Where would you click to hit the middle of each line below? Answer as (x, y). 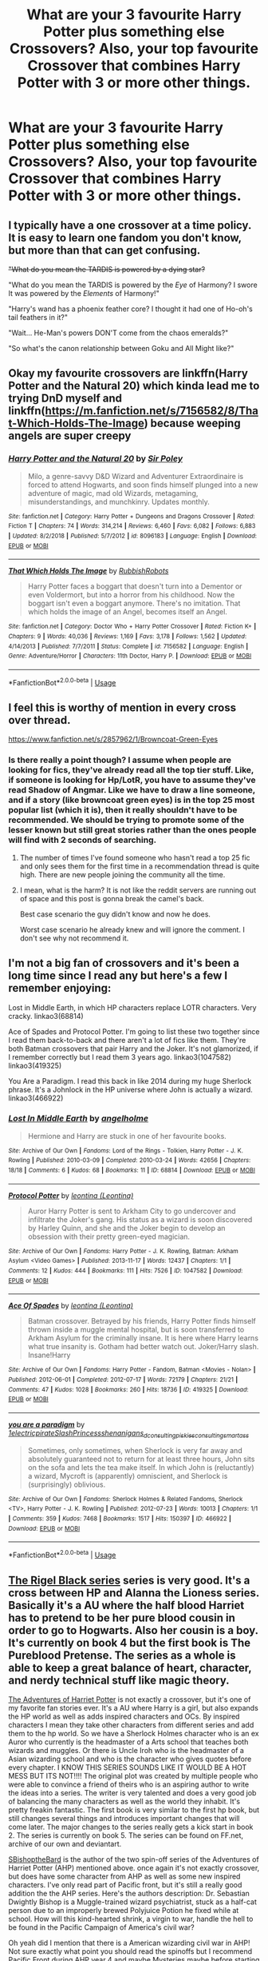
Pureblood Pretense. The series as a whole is (122, 1655)
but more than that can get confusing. (104, 250)
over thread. (39, 720)
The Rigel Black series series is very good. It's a (129, 1580)
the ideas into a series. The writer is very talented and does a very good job (132, 1792)
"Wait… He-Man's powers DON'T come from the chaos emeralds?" (118, 333)
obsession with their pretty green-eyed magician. (108, 1236)
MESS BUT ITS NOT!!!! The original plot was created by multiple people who (133, 1775)
